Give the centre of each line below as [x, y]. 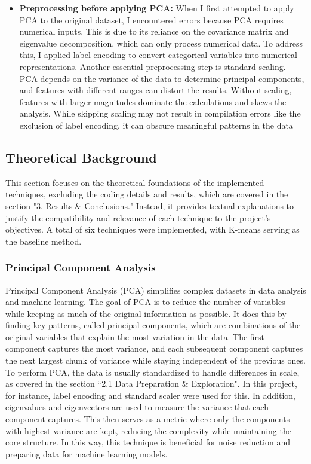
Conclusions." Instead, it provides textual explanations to [189, 205]
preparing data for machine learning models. [87, 454]
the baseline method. [44, 241]
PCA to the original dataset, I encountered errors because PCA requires [151, 19]
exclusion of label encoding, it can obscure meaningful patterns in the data [156, 125]
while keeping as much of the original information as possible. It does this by [146, 313]
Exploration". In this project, [244, 384]
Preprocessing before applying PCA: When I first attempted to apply [157, 8]
